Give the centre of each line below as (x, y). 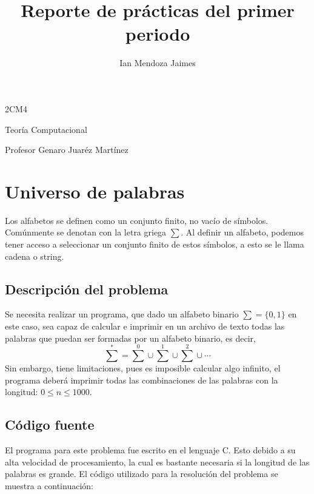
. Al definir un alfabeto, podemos (242, 232)
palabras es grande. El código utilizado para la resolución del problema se (142, 474)
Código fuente (50, 425)
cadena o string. (35, 256)
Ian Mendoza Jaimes (158, 63)
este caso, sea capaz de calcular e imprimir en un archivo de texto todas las (145, 326)
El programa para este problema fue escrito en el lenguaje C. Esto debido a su (150, 449)
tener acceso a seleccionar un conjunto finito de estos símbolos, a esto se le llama (155, 244)
